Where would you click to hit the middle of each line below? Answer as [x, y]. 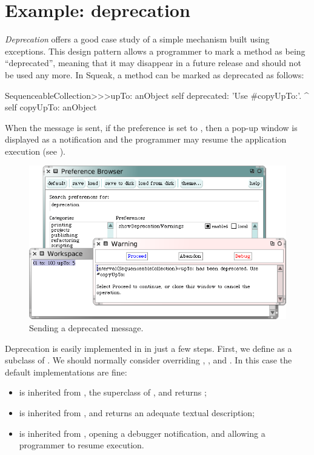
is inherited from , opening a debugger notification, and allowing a [142, 433]
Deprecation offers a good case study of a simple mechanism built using [137, 39]
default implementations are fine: [66, 372]
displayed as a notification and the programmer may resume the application [146, 139]
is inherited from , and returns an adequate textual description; [137, 413]
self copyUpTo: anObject [51, 107]
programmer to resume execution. [82, 445]
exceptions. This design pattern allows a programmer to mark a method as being [155, 51]
